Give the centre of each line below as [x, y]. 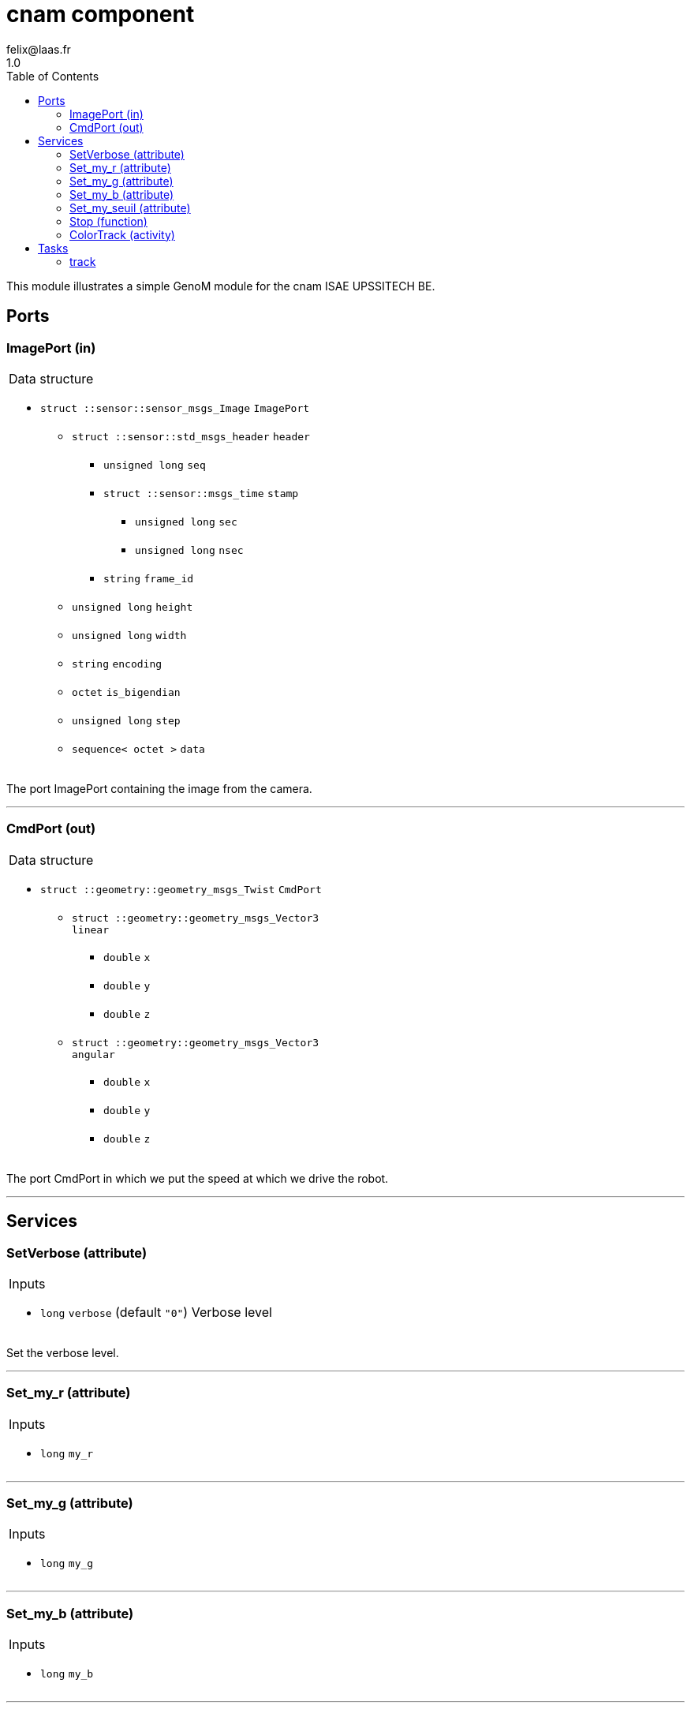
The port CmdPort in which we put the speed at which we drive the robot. [198, 1178]
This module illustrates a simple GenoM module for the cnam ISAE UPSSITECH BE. [221, 286]
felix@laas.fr [39, 49]
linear [90, 929]
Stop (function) [108, 221]
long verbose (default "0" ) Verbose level [156, 1312]
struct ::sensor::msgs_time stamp [201, 493]
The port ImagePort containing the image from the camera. [159, 788]
